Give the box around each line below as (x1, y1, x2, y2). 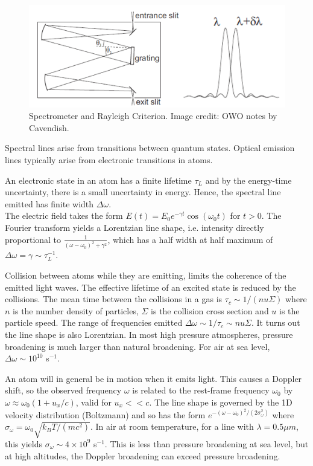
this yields (5, 437, 42, 450)
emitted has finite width (5, 197, 94, 210)
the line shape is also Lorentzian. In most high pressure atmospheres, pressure (5, 328, 293, 340)
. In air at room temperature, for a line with (90, 420, 254, 433)
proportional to (5, 233, 62, 245)
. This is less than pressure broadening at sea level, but (104, 437, 309, 450)
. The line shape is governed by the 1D (149, 395, 292, 408)
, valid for (75, 395, 112, 408)
